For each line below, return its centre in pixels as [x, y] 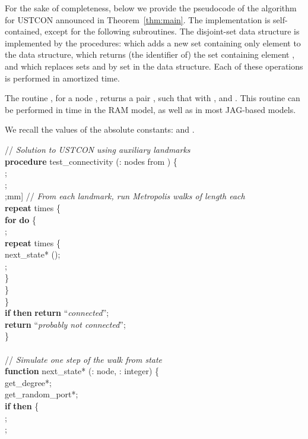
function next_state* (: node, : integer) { [82, 371]
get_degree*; [28, 382]
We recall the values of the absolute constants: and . [100, 129]
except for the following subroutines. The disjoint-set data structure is [172, 31]
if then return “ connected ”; [57, 313]
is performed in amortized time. [62, 78]
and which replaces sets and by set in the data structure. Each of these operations [154, 66]
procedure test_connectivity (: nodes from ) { [91, 161]
